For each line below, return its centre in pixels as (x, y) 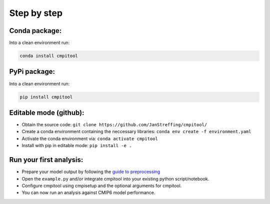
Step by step (36, 13)
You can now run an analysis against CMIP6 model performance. (88, 193)
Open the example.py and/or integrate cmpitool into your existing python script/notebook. (115, 179)
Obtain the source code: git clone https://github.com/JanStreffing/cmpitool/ (114, 125)
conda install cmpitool (49, 56)
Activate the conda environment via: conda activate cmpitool (90, 138)
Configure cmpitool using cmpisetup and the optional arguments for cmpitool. (102, 186)
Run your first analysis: (46, 160)
